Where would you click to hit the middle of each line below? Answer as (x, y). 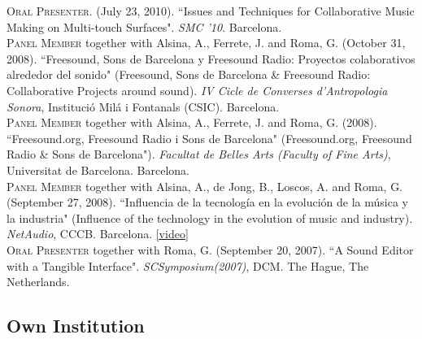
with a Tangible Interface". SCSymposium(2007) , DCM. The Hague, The (188, 265)
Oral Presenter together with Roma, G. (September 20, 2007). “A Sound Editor (210, 249)
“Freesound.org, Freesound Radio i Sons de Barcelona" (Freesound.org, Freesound (209, 138)
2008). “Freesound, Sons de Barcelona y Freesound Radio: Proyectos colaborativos (211, 58)
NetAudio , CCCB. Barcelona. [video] (98, 234)
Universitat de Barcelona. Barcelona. (98, 169)
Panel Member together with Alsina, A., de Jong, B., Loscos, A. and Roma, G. (205, 186)
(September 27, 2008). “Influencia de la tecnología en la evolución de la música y (207, 202)
